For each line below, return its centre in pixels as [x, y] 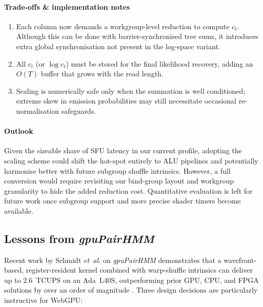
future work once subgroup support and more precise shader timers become [123, 201]
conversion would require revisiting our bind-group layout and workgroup [119, 181]
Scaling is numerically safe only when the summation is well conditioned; [131, 90]
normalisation [38, 110]
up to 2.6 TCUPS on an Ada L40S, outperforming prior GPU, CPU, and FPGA [131, 280]
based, [14, 270]
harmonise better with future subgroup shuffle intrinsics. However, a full [117, 170]
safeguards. [79, 110]
